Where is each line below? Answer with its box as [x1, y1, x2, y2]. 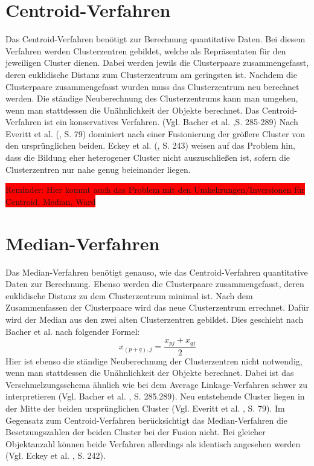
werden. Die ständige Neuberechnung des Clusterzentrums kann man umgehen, [5, 92, 298, 105]
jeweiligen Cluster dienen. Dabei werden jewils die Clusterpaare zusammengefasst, [5, 56, 309, 69]
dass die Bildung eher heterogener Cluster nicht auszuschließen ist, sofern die [5, 151, 290, 164]
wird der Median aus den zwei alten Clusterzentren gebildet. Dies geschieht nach [5, 312, 304, 325]
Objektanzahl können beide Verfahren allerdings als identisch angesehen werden [5, 437, 301, 450]
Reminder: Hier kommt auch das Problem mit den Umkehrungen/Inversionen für [5, 183, 305, 196]
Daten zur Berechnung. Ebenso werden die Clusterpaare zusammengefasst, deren [5, 277, 304, 290]
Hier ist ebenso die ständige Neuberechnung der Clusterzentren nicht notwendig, [5, 354, 303, 367]
